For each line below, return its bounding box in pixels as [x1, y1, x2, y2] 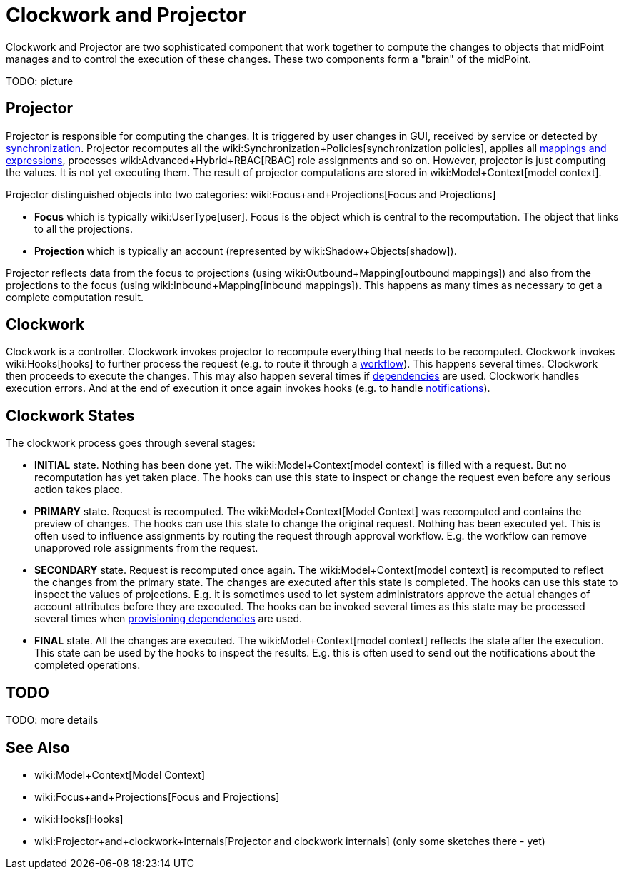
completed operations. [34, 659, 141, 672]
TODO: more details [6, 714, 99, 727]
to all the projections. [34, 222, 133, 235]
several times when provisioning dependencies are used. [34, 612, 303, 625]
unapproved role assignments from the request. [34, 542, 258, 555]
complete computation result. [6, 290, 144, 303]
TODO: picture [6, 74, 74, 87]
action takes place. [34, 483, 123, 496]
